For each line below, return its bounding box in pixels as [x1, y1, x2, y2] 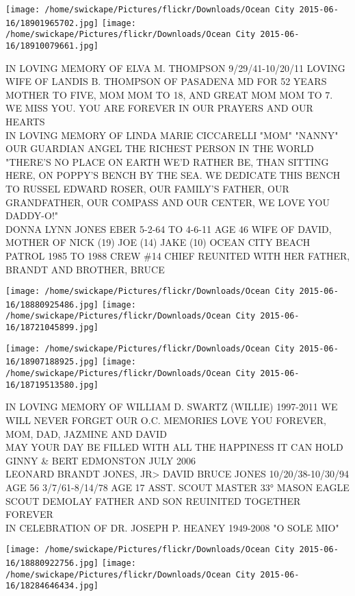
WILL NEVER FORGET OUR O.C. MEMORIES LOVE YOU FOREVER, [5, 412, 326, 427]
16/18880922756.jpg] [5, 558, 99, 568]
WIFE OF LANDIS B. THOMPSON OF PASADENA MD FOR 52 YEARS [5, 74, 327, 88]
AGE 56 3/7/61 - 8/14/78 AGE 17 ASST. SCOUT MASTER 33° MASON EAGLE [5, 480, 350, 494]
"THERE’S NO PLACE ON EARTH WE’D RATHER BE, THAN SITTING [5, 154, 329, 169]
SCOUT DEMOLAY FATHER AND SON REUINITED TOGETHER [5, 493, 301, 508]
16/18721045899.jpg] [5, 323, 99, 333]
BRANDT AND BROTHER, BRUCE [5, 262, 165, 276]
